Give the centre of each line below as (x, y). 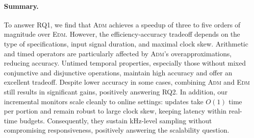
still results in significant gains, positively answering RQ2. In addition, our (116, 91)
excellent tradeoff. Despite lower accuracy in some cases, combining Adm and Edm (127, 82)
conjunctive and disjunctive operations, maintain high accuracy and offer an (118, 72)
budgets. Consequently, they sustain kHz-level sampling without (115, 120)
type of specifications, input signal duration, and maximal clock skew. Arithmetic (126, 43)
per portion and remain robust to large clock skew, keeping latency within (115, 111)
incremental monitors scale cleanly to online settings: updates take (104, 101)
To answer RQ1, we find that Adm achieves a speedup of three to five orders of (122, 24)
